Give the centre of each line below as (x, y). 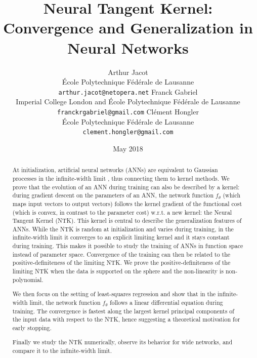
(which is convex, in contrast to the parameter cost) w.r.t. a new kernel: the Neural (122, 212)
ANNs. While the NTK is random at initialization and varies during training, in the (123, 229)
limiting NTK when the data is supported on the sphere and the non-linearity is (118, 271)
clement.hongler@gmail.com (128, 132)
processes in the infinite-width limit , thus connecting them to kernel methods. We (121, 178)
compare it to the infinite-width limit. (62, 351)
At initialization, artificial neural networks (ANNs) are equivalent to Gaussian (115, 170)
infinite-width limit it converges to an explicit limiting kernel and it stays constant (121, 237)
